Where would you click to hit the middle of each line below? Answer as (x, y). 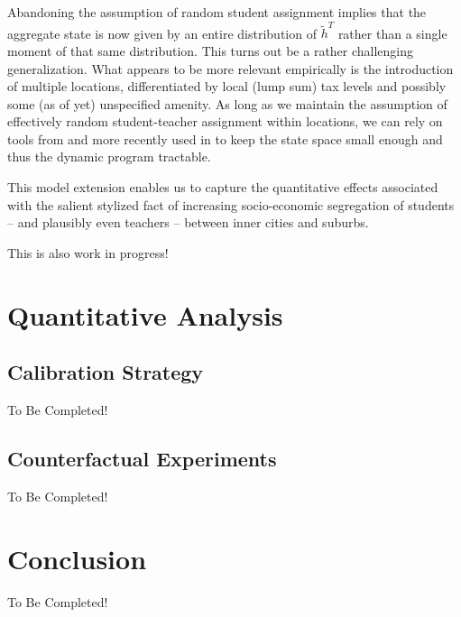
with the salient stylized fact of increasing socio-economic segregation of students (231, 204)
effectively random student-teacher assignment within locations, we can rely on (225, 121)
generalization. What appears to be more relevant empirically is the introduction (230, 68)
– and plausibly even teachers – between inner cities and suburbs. (188, 222)
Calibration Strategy (106, 372)
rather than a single (392, 33)
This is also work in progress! (88, 252)
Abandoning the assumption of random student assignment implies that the (217, 12)
